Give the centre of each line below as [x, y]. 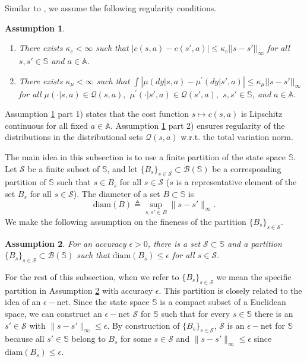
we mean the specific [254, 276]
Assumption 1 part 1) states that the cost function [97, 114]
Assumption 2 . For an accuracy [66, 243]
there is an [274, 313]
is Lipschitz [262, 114]
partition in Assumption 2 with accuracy [79, 290]
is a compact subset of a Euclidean [223, 302]
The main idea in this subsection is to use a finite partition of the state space [145, 156]
